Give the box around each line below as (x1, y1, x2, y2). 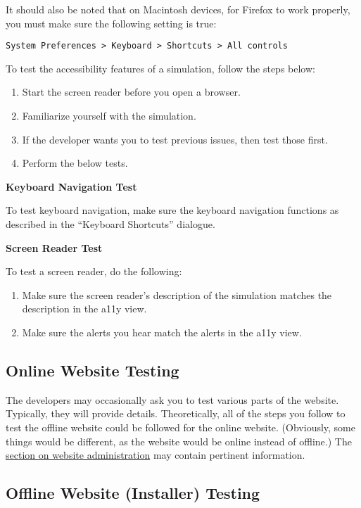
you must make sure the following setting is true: (6, 15, 217, 30)
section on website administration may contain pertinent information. (6, 447, 305, 462)
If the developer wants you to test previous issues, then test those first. (22, 132, 328, 146)
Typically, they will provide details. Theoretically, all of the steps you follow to (6, 406, 346, 421)
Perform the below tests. (22, 155, 128, 170)
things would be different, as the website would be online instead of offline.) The (6, 433, 352, 448)
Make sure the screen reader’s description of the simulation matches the (22, 287, 332, 302)
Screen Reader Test (6, 240, 103, 255)
